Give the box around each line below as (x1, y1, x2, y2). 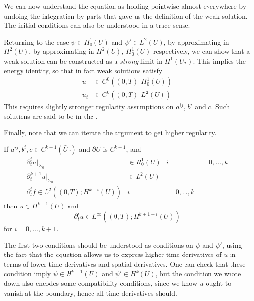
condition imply (4, 268, 51, 278)
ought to (206, 278, 231, 288)
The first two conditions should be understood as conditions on (4, 239, 193, 250)
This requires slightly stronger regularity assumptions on (4, 101, 174, 112)
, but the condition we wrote (155, 268, 241, 278)
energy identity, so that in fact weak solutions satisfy (4, 65, 162, 75)
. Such (211, 101, 230, 112)
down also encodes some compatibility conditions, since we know (4, 278, 198, 288)
